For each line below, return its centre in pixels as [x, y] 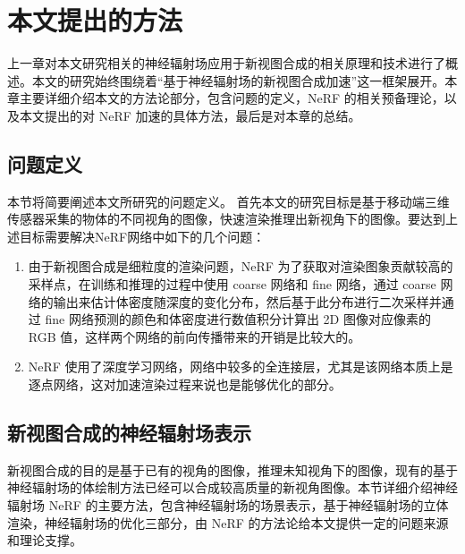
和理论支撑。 [45, 540]
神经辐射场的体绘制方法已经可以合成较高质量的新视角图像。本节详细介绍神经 [232, 487]
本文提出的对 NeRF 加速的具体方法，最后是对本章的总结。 [190, 115]
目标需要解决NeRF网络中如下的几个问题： [142, 236]
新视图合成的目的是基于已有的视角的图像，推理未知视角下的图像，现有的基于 [232, 469]
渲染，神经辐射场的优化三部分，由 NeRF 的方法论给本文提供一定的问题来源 [228, 522]
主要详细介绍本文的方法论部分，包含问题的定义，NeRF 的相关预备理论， [232, 98]
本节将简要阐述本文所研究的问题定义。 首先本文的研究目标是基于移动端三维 [228, 201]
